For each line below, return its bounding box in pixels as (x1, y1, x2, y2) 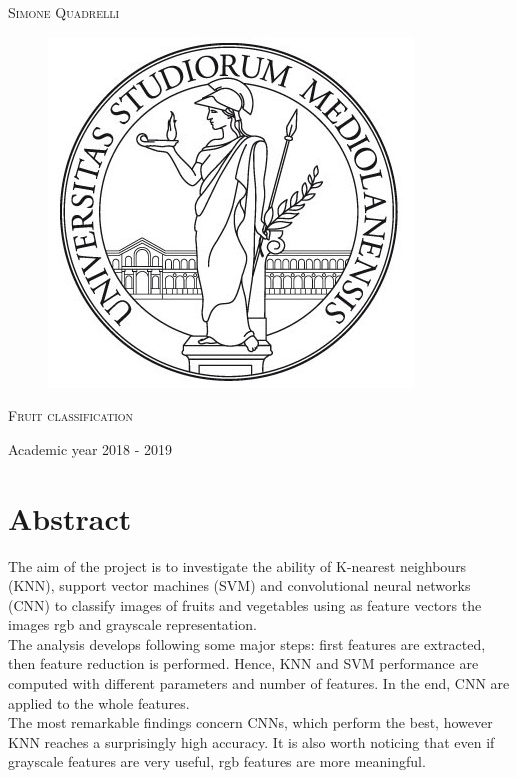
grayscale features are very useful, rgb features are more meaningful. (8, 751, 426, 772)
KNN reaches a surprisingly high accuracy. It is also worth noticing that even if (8, 731, 495, 752)
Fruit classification (8, 405, 134, 426)
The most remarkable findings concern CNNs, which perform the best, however (8, 712, 493, 733)
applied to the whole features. (8, 692, 190, 713)
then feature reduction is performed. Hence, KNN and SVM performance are (8, 653, 479, 674)
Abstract (8, 497, 132, 538)
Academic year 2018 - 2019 (8, 438, 173, 459)
